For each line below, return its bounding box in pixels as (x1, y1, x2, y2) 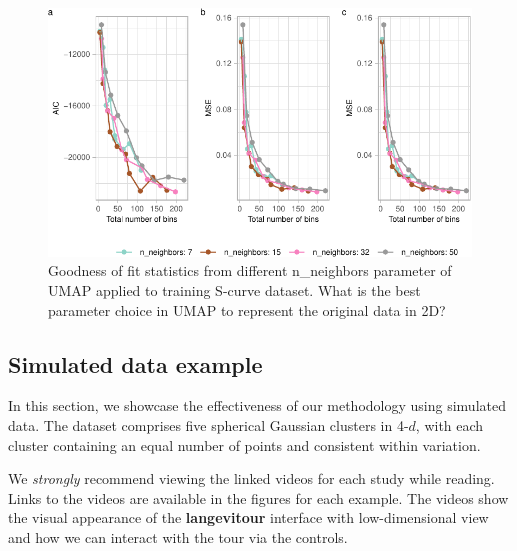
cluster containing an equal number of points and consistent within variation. (8, 434, 481, 455)
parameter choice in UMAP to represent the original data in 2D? (48, 299, 446, 320)
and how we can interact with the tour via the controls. (8, 527, 348, 547)
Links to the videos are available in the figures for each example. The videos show (8, 487, 509, 508)
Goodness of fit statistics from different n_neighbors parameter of (48, 260, 452, 281)
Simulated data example (8, 348, 263, 379)
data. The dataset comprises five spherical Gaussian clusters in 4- (8, 415, 409, 436)
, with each (415, 415, 484, 436)
